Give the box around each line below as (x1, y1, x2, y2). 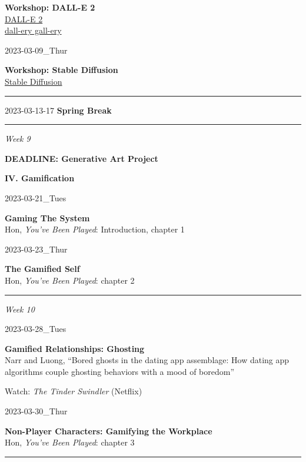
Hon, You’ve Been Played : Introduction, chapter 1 (5, 223, 185, 235)
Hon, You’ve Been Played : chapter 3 (5, 436, 135, 448)
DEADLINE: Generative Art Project (5, 152, 158, 164)
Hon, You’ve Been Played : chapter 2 (5, 274, 135, 286)
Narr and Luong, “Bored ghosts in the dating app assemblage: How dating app (5, 354, 290, 366)
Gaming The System (5, 211, 90, 224)
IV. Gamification (5, 172, 75, 184)
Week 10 (5, 303, 35, 315)
